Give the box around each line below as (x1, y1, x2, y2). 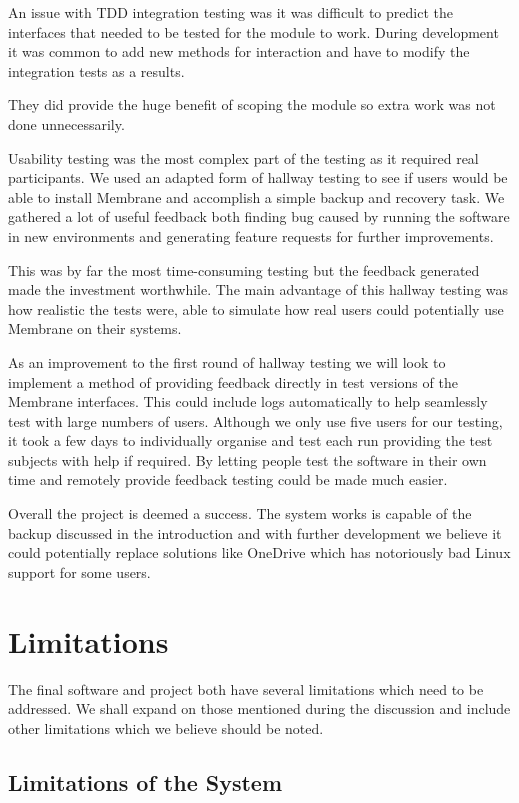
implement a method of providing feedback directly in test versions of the (8, 371, 458, 392)
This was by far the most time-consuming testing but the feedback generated (8, 259, 480, 280)
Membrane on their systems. (8, 318, 182, 339)
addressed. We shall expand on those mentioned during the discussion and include (8, 698, 511, 719)
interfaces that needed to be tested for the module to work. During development (8, 21, 499, 42)
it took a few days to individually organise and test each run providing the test (8, 430, 493, 451)
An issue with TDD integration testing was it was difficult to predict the (8, 2, 453, 22)
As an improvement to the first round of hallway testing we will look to (8, 351, 446, 372)
